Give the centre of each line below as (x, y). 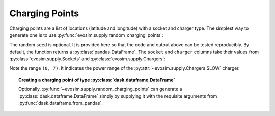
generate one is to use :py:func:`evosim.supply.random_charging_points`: (86, 35)
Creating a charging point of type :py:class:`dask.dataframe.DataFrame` (97, 80)
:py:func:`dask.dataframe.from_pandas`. (61, 103)
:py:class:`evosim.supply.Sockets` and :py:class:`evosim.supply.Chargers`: (87, 59)
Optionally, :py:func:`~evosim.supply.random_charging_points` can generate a (100, 89)
